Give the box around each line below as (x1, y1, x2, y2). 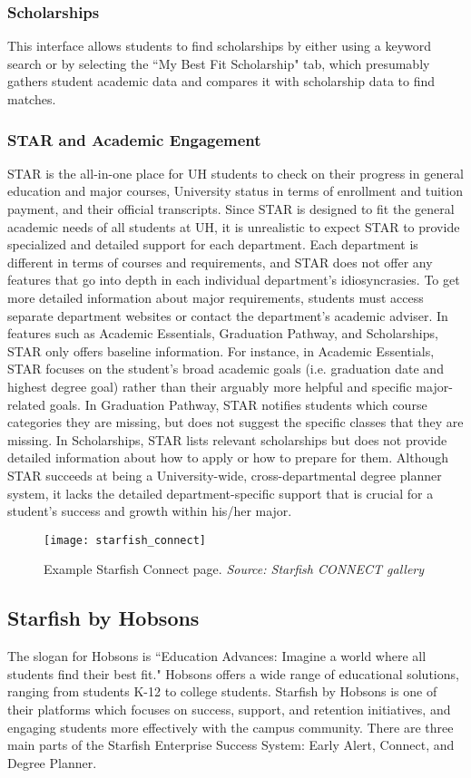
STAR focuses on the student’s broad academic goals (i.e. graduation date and (7, 359, 444, 378)
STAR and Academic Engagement (7, 128, 261, 151)
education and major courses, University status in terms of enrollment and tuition (7, 181, 463, 200)
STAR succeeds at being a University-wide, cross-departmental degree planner (7, 465, 442, 484)
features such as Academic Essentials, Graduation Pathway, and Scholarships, (7, 324, 438, 343)
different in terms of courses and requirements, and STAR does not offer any (7, 252, 433, 271)
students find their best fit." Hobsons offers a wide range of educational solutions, (7, 664, 459, 683)
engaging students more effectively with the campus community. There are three (7, 717, 454, 736)
